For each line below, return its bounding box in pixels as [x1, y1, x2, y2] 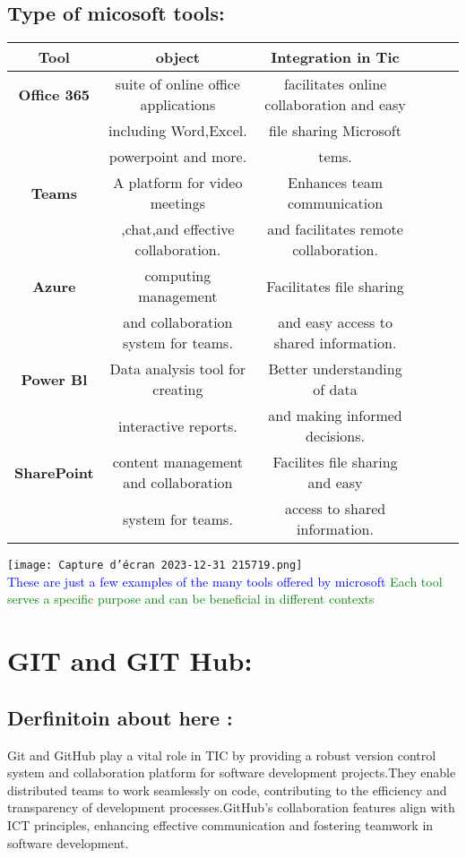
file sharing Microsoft [269, 120, 401, 142]
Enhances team [287, 172, 384, 193]
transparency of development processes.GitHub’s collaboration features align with [7, 798, 455, 817]
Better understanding [268, 358, 402, 380]
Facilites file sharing [272, 451, 398, 473]
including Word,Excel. [108, 120, 247, 142]
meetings [150, 193, 206, 214]
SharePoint [14, 461, 94, 483]
